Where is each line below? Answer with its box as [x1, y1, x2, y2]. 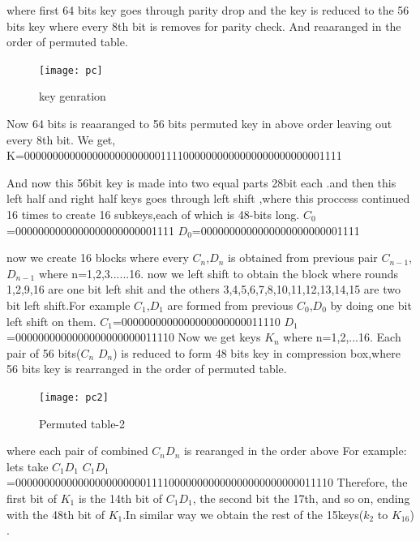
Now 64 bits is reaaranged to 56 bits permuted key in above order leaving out [6, 115, 392, 132]
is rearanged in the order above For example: [183, 442, 407, 459]
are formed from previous [167, 296, 294, 313]
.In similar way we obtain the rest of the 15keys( [122, 505, 364, 522]
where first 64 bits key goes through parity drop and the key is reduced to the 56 [6, 2, 409, 18]
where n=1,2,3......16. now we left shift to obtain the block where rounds [38, 264, 399, 281]
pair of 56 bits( [6, 344, 81, 361]
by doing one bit [330, 296, 412, 313]
